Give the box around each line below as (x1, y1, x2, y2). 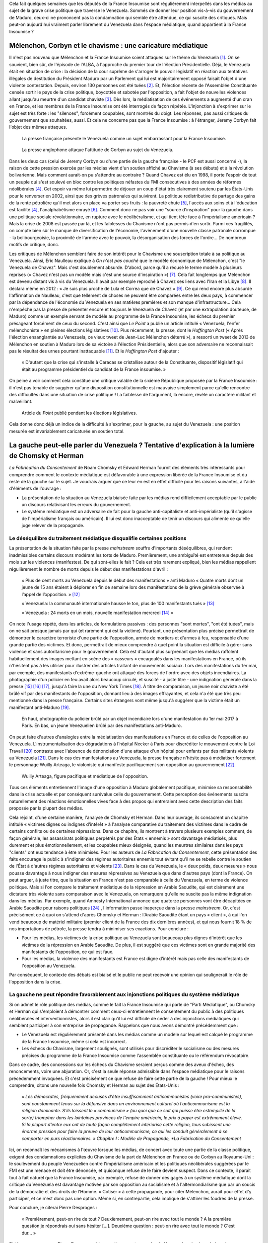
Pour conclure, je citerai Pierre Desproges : (9, 1205, 98, 1211)
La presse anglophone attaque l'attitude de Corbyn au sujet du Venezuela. (21, 147, 174, 153)
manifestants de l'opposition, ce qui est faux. (21, 949, 114, 955)
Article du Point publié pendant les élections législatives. (21, 410, 137, 416)
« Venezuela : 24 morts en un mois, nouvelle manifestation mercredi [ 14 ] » (21, 610, 174, 616)
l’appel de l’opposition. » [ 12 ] (21, 591, 80, 597)
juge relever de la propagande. (21, 523, 84, 529)
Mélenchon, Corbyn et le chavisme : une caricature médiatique (9, 41, 208, 50)
